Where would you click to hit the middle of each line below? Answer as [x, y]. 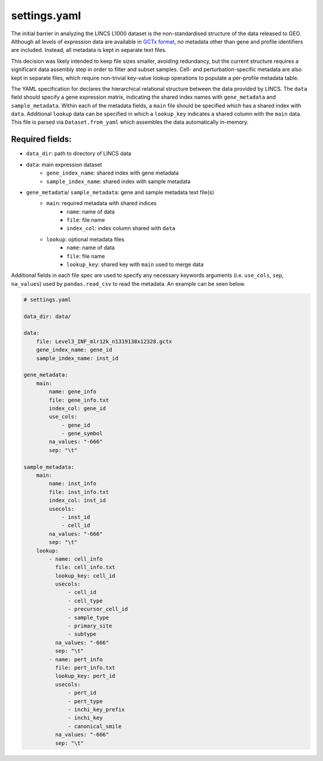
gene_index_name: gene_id [74, 350]
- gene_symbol [82, 434]
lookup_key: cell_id [85, 576]
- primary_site [90, 626]
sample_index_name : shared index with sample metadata [118, 181]
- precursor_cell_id [98, 609]
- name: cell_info [76, 559]
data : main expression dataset [64, 164]
